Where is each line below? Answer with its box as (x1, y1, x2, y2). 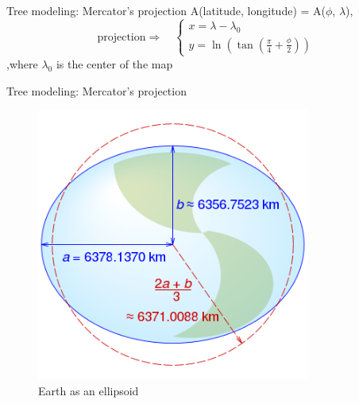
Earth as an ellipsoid (38, 382, 139, 398)
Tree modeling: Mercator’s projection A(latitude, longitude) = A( (6, 2, 326, 18)
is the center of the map (56, 55, 173, 72)
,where (6, 55, 38, 72)
